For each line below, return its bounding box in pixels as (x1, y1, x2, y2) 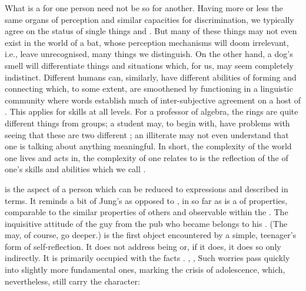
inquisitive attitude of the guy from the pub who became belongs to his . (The (5, 217, 288, 229)
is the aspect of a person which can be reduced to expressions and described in (5, 182, 288, 195)
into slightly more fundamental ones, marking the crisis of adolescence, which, (5, 263, 285, 276)
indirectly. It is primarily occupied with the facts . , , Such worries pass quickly (5, 252, 290, 264)
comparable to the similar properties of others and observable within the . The (5, 206, 288, 218)
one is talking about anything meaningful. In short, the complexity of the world (5, 140, 292, 152)
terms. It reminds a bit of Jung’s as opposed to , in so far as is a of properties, (5, 194, 288, 206)
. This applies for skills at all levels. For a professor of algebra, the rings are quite (5, 105, 298, 118)
